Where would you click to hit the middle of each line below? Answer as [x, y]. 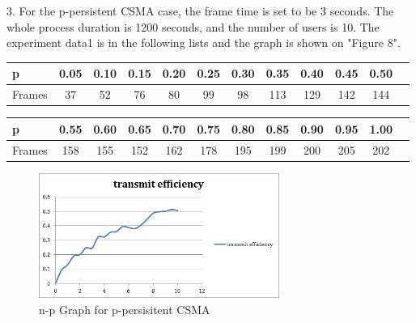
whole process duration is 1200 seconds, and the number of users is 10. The [193, 26]
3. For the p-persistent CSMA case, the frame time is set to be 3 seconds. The [200, 11]
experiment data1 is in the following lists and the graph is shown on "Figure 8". [204, 42]
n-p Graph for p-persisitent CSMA [125, 310]
